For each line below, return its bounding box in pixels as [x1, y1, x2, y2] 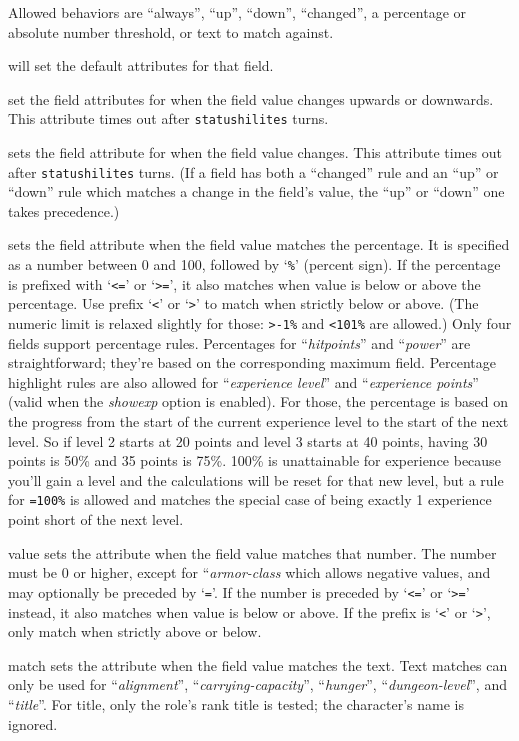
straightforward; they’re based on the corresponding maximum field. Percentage [8, 352, 496, 373]
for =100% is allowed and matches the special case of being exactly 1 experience [8, 489, 492, 510]
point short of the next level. [8, 509, 184, 530]
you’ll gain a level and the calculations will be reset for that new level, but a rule [8, 469, 504, 490]
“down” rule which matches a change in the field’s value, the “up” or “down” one [8, 181, 505, 202]
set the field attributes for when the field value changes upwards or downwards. [8, 88, 494, 109]
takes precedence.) [8, 200, 120, 221]
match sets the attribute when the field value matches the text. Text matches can [8, 654, 508, 675]
